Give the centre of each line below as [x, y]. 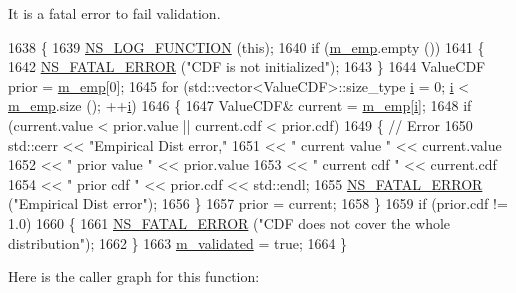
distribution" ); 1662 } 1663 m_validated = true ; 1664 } [178, 242]
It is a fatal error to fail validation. [114, 13]
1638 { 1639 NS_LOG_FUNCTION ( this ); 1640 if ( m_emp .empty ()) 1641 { [246, 46]
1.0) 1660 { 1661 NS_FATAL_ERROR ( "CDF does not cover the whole [229, 222]
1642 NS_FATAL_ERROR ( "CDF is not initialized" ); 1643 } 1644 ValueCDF [247, 66]
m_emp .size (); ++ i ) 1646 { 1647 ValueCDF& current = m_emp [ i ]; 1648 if [240, 105]
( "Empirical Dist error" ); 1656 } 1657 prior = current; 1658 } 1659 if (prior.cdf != [258, 203]
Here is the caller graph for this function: [134, 276]
